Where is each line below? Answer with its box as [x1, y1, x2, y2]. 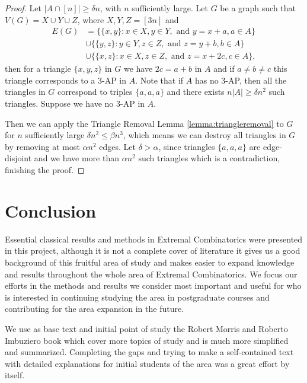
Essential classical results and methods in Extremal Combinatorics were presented [5, 232, 303, 245]
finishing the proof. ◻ [5, 164, 85, 176]
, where [77, 13, 104, 25]
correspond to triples [57, 85, 133, 98]
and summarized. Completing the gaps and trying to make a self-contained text [5, 346, 294, 358]
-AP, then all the [225, 74, 287, 86]
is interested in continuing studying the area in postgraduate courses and [5, 291, 270, 303]
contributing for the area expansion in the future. [5, 302, 184, 315]
